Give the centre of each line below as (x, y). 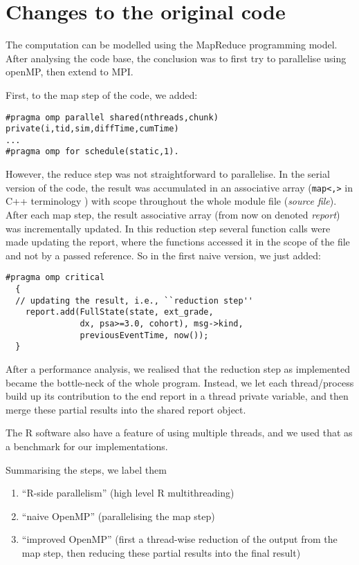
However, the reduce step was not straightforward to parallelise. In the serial (168, 174)
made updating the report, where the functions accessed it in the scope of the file (178, 242)
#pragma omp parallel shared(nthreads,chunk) (112, 117)
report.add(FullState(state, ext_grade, (119, 312)
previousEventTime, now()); (144, 335)
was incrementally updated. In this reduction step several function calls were (168, 228)
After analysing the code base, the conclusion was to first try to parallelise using (176, 58)
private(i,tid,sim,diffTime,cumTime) (92, 129)
